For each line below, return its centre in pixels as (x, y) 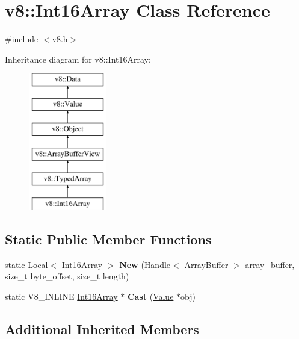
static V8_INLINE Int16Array (61, 297)
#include (22, 39)
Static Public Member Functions (108, 239)
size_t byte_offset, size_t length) (67, 276)
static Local (26, 264)
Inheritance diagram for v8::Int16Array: (78, 59)
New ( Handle (145, 264)
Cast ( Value (150, 297)
